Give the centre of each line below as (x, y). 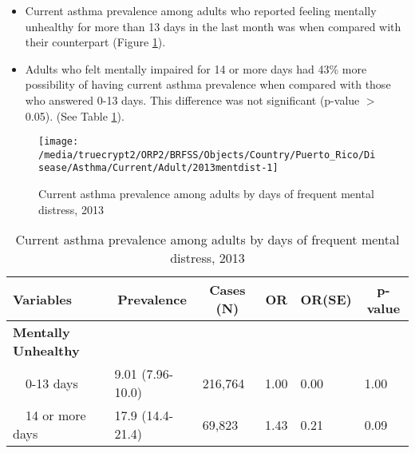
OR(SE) (326, 299)
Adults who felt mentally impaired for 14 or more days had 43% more (196, 68)
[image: (59, 142)
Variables (42, 299)
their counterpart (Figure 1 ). (95, 42)
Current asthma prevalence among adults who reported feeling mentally (201, 10)
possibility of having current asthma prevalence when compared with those (208, 84)
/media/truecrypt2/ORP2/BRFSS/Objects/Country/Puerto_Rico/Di (207, 155)
